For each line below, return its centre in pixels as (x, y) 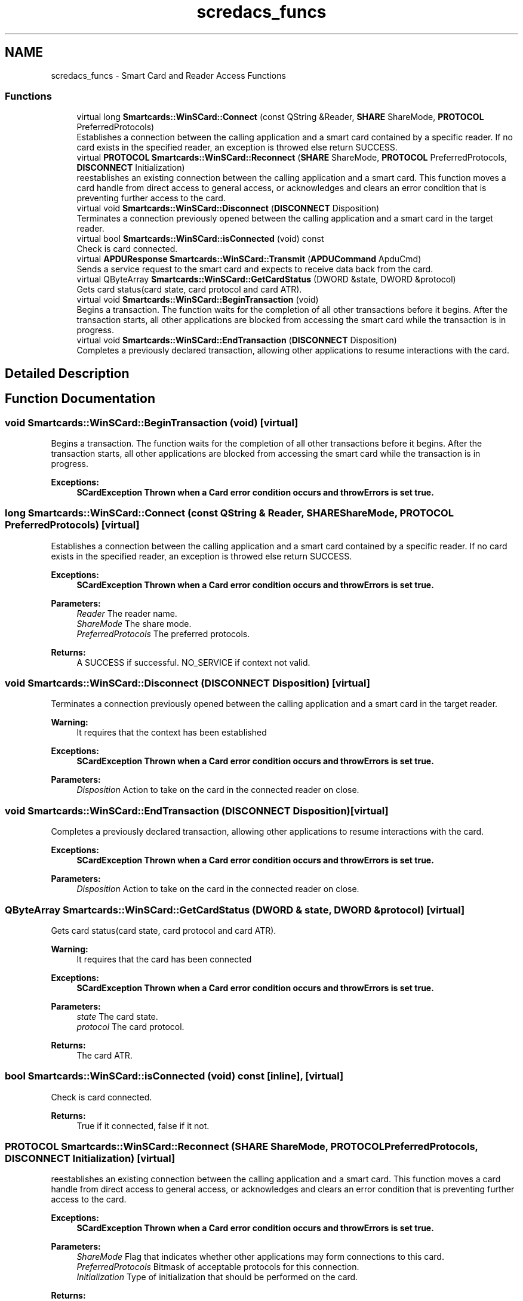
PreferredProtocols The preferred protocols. (163, 633)
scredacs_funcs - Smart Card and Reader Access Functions (168, 75)
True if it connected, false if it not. (143, 1125)
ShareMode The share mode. (134, 623)
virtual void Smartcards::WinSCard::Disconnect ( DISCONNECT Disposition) (228, 208)
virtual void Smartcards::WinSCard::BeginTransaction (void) (198, 300)
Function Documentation (80, 399)
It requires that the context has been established (172, 733)
